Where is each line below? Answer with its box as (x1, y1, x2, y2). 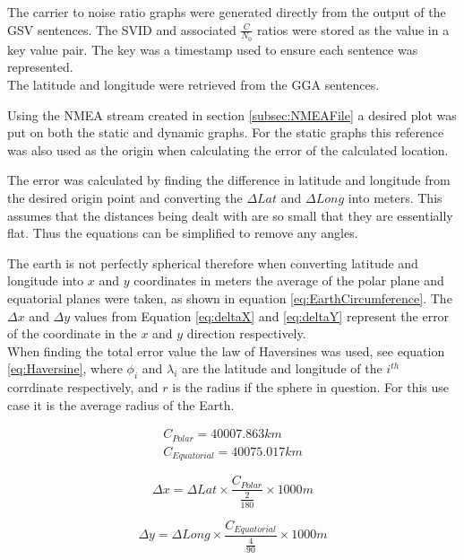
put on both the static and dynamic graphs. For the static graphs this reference (7, 123, 444, 142)
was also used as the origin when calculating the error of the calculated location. (7, 140, 449, 159)
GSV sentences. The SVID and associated (7, 20, 236, 39)
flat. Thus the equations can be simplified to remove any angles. (7, 223, 358, 242)
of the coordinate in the (7, 324, 137, 343)
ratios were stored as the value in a (256, 20, 450, 39)
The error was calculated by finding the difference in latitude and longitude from (7, 171, 451, 189)
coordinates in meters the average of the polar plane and (133, 271, 444, 290)
